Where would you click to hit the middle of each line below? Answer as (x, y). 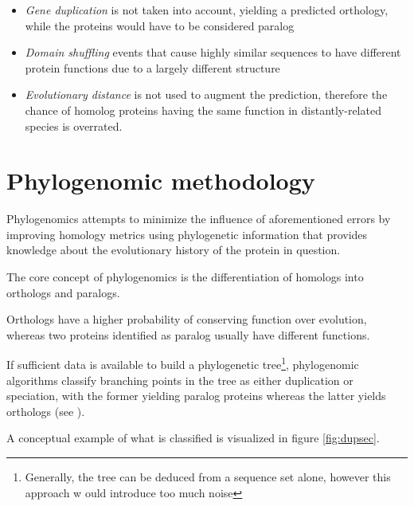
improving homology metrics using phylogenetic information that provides (187, 234)
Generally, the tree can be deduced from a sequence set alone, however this (208, 477)
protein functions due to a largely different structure (152, 67)
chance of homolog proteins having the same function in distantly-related (203, 110)
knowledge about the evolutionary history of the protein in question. (174, 250)
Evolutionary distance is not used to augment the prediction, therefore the (206, 94)
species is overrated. (74, 126)
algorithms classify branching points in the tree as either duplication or (180, 380)
